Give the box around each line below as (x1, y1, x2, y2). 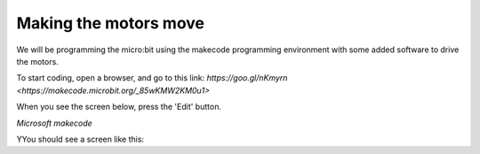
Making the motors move (16, 13, 204, 33)
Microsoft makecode (16, 118, 92, 128)
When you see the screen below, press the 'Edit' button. (16, 102, 222, 112)
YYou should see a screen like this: (16, 134, 145, 144)
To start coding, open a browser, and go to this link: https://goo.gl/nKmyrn (16, 73, 288, 83)
